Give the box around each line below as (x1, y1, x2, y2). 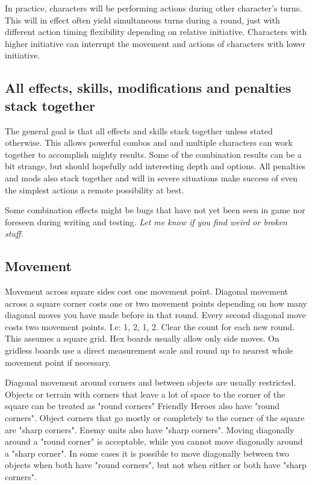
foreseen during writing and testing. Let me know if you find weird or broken (5, 215, 287, 228)
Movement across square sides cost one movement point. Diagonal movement (5, 285, 289, 298)
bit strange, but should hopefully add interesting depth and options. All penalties (5, 160, 306, 172)
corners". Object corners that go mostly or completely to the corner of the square (5, 411, 305, 424)
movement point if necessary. (5, 355, 111, 368)
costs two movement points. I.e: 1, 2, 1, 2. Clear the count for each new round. (5, 320, 295, 333)
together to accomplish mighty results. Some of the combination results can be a (5, 148, 302, 160)
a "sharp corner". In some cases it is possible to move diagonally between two (5, 446, 289, 459)
